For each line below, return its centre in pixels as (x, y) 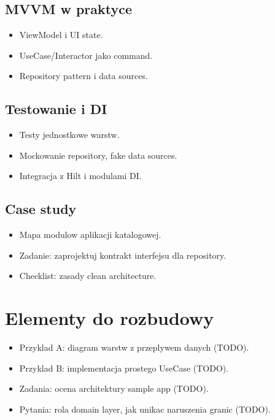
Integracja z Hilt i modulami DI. (80, 176)
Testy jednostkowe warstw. (69, 135)
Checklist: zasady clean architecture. (88, 276)
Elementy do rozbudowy (110, 318)
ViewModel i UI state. (61, 35)
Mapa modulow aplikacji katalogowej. (90, 235)
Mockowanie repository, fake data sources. (98, 155)
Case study (41, 209)
